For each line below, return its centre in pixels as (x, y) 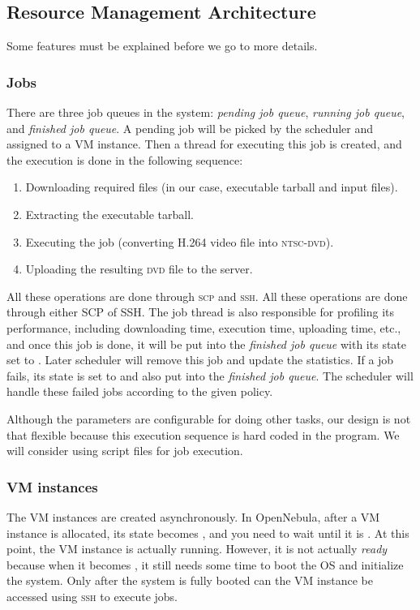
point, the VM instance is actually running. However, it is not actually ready (197, 549)
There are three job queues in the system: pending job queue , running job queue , (206, 112)
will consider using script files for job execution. (125, 451)
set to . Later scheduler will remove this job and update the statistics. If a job (200, 360)
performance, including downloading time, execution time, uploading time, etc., (204, 327)
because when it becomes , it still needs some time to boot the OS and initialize (205, 564)
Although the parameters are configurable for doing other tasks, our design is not (209, 418)
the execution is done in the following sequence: (125, 159)
